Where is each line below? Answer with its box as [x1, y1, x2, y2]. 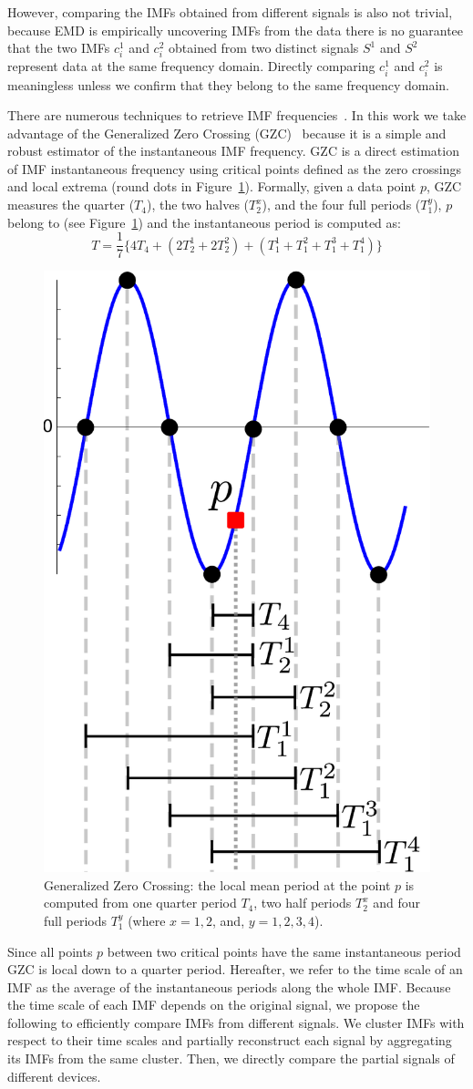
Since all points [7, 941, 93, 961]
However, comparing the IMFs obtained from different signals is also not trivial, [7, 3, 453, 21]
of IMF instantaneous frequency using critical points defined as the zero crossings [7, 159, 461, 178]
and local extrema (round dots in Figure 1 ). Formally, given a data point [7, 177, 416, 196]
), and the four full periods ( [262, 195, 421, 214]
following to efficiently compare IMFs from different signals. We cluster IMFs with [7, 1012, 465, 1032]
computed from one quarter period [44, 893, 237, 912]
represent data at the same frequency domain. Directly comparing [7, 57, 375, 76]
